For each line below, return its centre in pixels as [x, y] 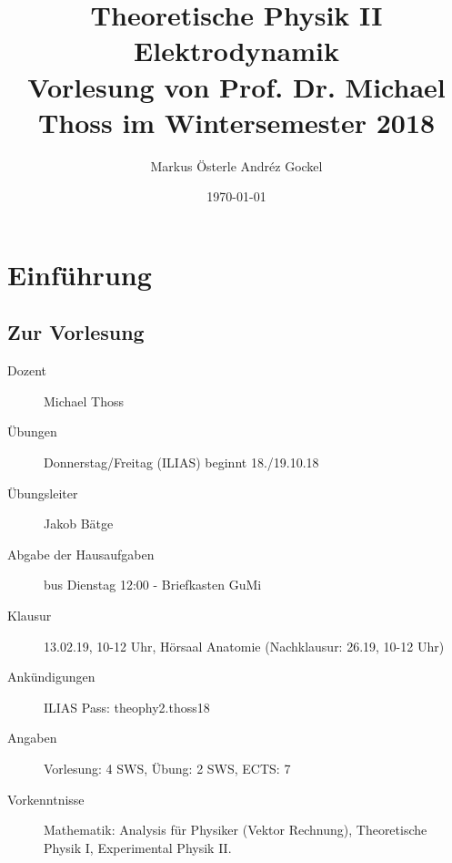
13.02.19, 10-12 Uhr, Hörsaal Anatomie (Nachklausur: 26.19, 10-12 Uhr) [244, 646]
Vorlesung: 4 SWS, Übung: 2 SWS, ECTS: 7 [167, 768]
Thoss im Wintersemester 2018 [236, 122]
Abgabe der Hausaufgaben [81, 554]
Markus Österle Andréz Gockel [236, 165]
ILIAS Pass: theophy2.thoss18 [127, 707]
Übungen [32, 431]
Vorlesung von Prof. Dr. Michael [236, 86]
